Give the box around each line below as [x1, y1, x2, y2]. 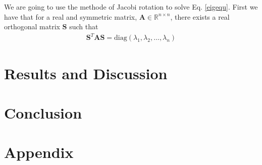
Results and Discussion [4, 63, 168, 83]
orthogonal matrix [4, 21, 60, 32]
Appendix [4, 142, 74, 162]
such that [69, 21, 98, 32]
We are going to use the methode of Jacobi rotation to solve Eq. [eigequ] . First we [4, 2, 258, 12]
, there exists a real [170, 11, 230, 22]
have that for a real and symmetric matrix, [4, 11, 137, 22]
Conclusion [4, 102, 82, 123]
